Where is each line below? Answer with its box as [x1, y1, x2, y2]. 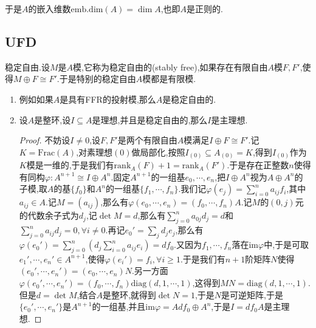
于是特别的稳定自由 [59, 72, 136, 85]
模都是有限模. [142, 72, 196, 85]
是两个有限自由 [117, 134, 177, 146]
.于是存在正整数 [227, 159, 289, 171]
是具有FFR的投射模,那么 [60, 92, 156, 105]
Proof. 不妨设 [19, 134, 70, 146]
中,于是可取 [264, 238, 309, 251]
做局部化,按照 [131, 145, 185, 158]
